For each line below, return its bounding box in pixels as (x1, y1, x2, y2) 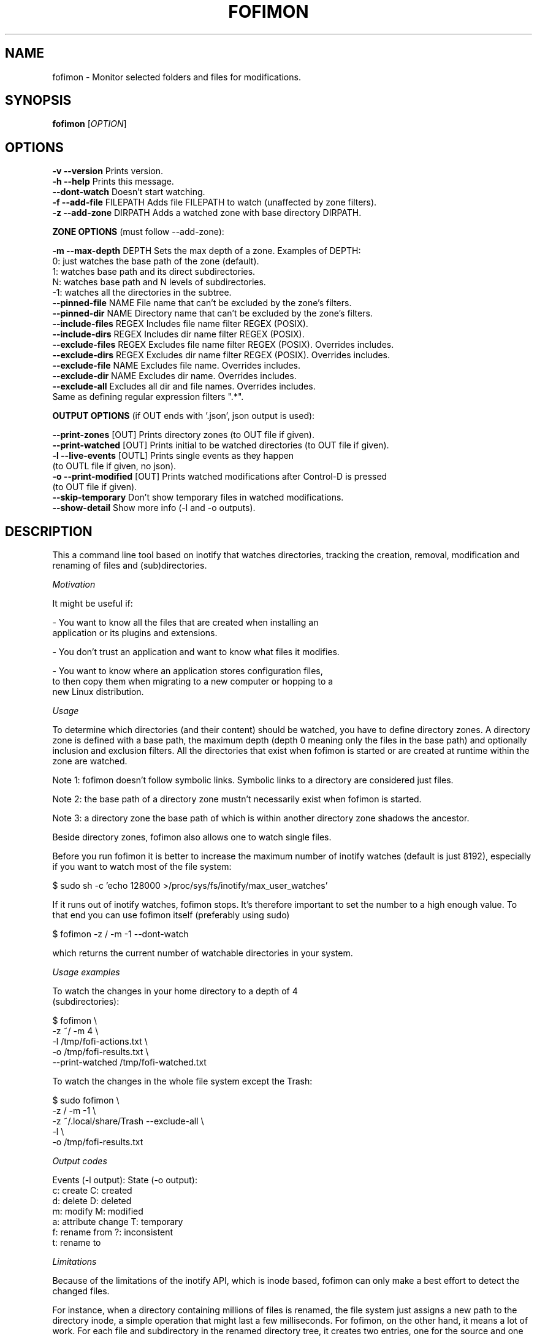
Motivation (52, 579, 96, 590)
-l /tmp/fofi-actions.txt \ (52, 1036, 148, 1047)
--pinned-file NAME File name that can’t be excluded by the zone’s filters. (52, 298, 352, 309)
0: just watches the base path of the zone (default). (52, 256, 259, 267)
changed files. (52, 1286, 110, 1297)
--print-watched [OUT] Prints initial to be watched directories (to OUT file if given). (52, 440, 389, 451)
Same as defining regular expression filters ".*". (52, 391, 244, 402)
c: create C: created (52, 1185, 132, 1196)
